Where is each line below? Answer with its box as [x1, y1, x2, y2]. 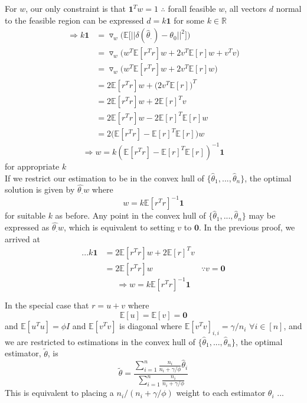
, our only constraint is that [25, 2, 126, 14]
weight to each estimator [176, 386, 266, 399]
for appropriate [5, 160, 60, 172]
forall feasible [168, 2, 216, 14]
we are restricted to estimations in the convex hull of [5, 335, 195, 347]
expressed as [5, 221, 50, 233]
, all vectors [224, 2, 267, 14]
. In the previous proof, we [198, 221, 295, 233]
